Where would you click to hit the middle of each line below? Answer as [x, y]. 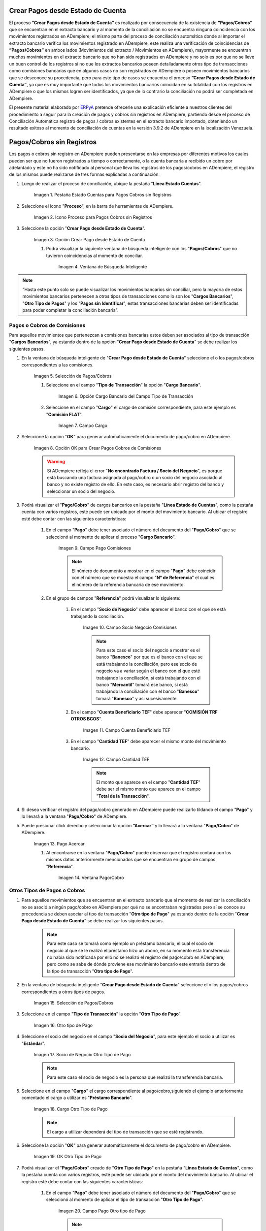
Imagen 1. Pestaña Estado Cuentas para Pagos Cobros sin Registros [103, 195]
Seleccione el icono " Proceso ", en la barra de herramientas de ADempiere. [98, 206]
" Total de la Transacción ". [123, 796]
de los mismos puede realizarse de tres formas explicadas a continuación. [84, 174]
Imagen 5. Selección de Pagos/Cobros [73, 376]
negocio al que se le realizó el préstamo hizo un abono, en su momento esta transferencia [138, 950]
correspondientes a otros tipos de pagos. [63, 992]
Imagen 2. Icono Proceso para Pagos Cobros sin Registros [93, 217]
